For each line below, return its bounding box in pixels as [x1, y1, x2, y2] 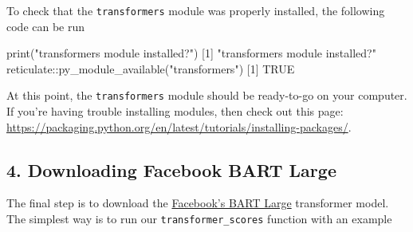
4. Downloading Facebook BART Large [6, 157, 336, 182]
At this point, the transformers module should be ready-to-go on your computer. [6, 87, 407, 104]
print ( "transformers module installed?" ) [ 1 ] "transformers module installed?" [6, 45, 376, 61]
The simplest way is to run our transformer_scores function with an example [6, 210, 392, 227]
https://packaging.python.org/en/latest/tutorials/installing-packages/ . [6, 118, 352, 135]
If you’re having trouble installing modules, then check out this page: [6, 103, 344, 120]
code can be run [6, 18, 85, 34]
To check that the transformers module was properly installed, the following [6, 2, 385, 18]
